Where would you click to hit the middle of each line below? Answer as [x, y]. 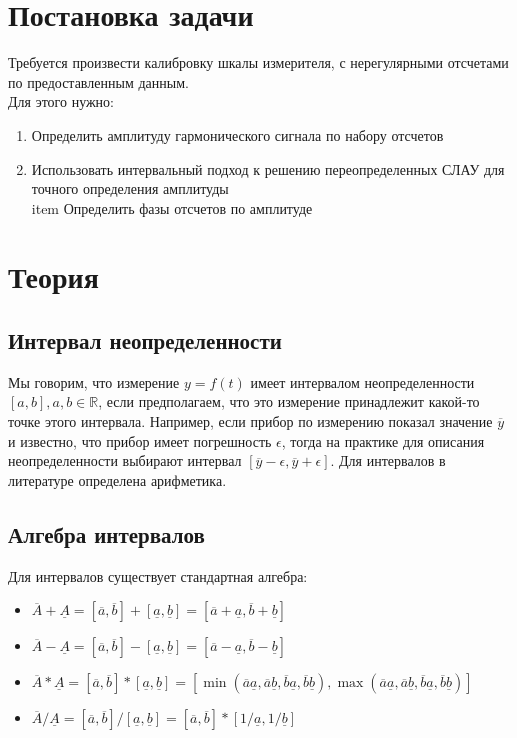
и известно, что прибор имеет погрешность [140, 440]
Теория [53, 276]
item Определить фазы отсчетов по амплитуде [172, 207]
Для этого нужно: [61, 101]
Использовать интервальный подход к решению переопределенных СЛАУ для [268, 168]
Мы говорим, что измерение [94, 381]
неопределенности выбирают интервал [125, 460]
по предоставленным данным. [98, 81]
